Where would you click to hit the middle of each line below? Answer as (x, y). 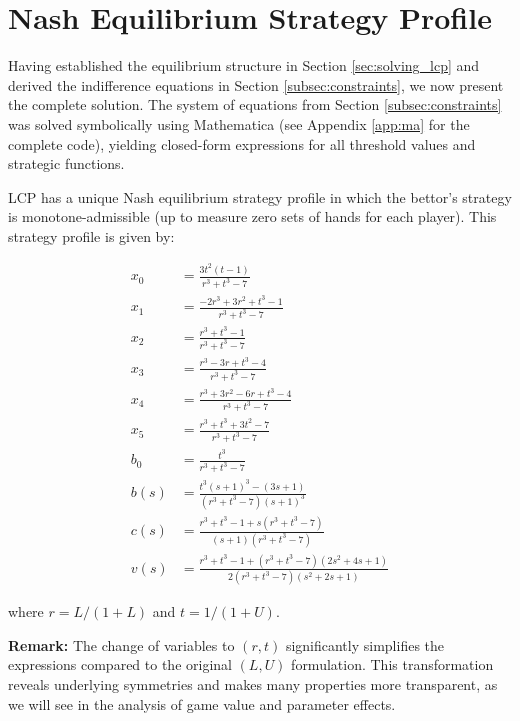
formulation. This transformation (392, 664)
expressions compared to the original (120, 664)
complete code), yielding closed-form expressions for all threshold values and (242, 143)
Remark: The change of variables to (121, 644)
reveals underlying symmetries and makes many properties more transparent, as (253, 684)
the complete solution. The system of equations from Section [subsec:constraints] (255, 104)
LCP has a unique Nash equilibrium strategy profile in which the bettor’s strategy (260, 196)
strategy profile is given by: (91, 235)
